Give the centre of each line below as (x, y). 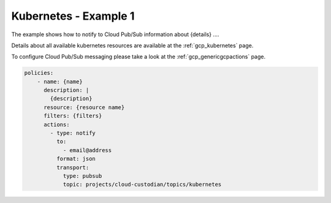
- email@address (87, 150)
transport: (73, 167)
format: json (76, 159)
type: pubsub (82, 176)
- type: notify (73, 133)
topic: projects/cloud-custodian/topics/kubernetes (142, 185)
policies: (39, 73)
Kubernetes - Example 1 (73, 16)
